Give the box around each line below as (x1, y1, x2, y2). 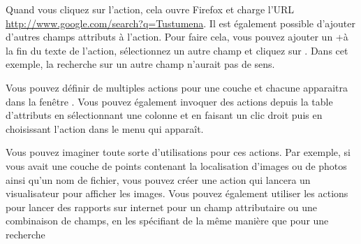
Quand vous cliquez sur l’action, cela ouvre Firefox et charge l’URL (6, 2, 295, 16)
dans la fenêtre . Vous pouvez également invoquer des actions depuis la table (6, 94, 333, 108)
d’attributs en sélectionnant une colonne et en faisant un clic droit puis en (6, 108, 323, 122)
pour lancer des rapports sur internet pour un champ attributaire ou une (6, 199, 317, 214)
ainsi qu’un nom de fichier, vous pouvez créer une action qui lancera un (6, 172, 311, 187)
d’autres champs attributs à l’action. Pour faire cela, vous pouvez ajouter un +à (6, 29, 348, 44)
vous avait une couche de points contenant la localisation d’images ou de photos (6, 158, 347, 173)
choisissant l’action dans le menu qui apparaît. (6, 121, 204, 136)
